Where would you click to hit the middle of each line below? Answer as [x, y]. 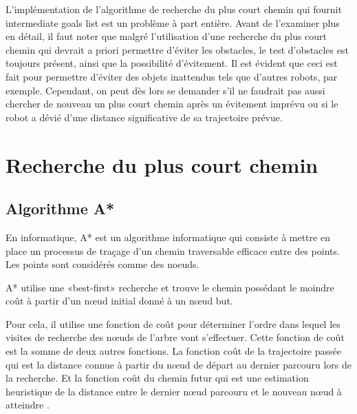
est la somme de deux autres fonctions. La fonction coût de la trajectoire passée [173, 351]
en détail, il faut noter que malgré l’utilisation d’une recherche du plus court [166, 36]
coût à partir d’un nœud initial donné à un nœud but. [119, 301]
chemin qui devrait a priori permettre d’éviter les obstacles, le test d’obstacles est [177, 49]
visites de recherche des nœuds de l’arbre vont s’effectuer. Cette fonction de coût [175, 337]
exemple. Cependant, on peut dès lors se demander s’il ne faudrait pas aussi [165, 90]
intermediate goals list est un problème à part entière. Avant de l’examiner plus [173, 22]
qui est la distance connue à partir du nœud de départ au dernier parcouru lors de [179, 364]
